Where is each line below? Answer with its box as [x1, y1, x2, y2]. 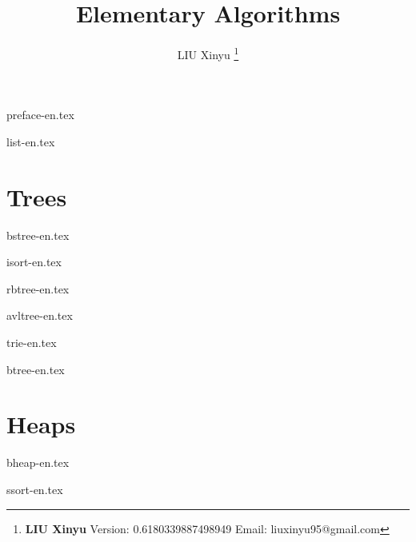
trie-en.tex [6, 334, 57, 351]
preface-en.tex [6, 106, 74, 123]
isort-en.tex [6, 253, 62, 270]
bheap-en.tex [6, 454, 70, 471]
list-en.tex [6, 133, 55, 149]
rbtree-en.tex [6, 280, 70, 297]
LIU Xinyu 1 [177, 44, 239, 62]
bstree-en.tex [6, 226, 70, 243]
